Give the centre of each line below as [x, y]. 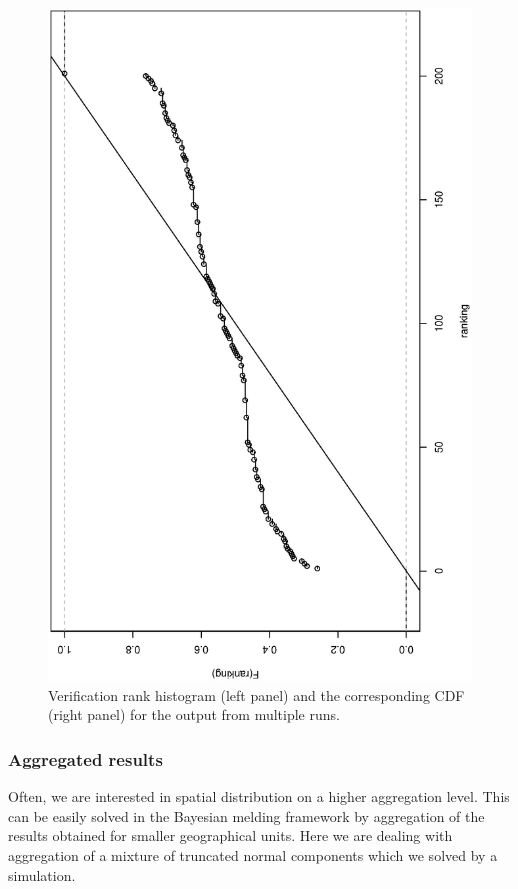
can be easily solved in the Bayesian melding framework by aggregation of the [246, 815]
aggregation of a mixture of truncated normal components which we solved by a [253, 854]
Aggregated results [85, 758]
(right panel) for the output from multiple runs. [194, 714]
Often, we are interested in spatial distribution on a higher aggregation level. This [259, 796]
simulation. [42, 874]
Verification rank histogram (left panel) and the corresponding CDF [256, 694]
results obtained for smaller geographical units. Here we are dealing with [230, 835]
